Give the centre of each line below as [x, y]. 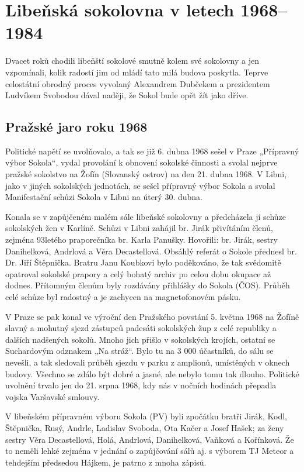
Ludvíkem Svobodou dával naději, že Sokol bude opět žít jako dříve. [127, 95]
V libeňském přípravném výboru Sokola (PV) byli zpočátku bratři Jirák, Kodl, [146, 416]
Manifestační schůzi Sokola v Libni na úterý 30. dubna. [104, 197]
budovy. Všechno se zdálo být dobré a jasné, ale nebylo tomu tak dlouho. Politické [152, 373]
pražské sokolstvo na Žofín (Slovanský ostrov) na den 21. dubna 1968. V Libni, [146, 174]
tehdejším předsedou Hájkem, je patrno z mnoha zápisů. [106, 462]
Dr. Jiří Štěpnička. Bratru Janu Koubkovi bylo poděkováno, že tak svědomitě [143, 262]
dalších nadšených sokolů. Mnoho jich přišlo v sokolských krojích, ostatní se [140, 339]
